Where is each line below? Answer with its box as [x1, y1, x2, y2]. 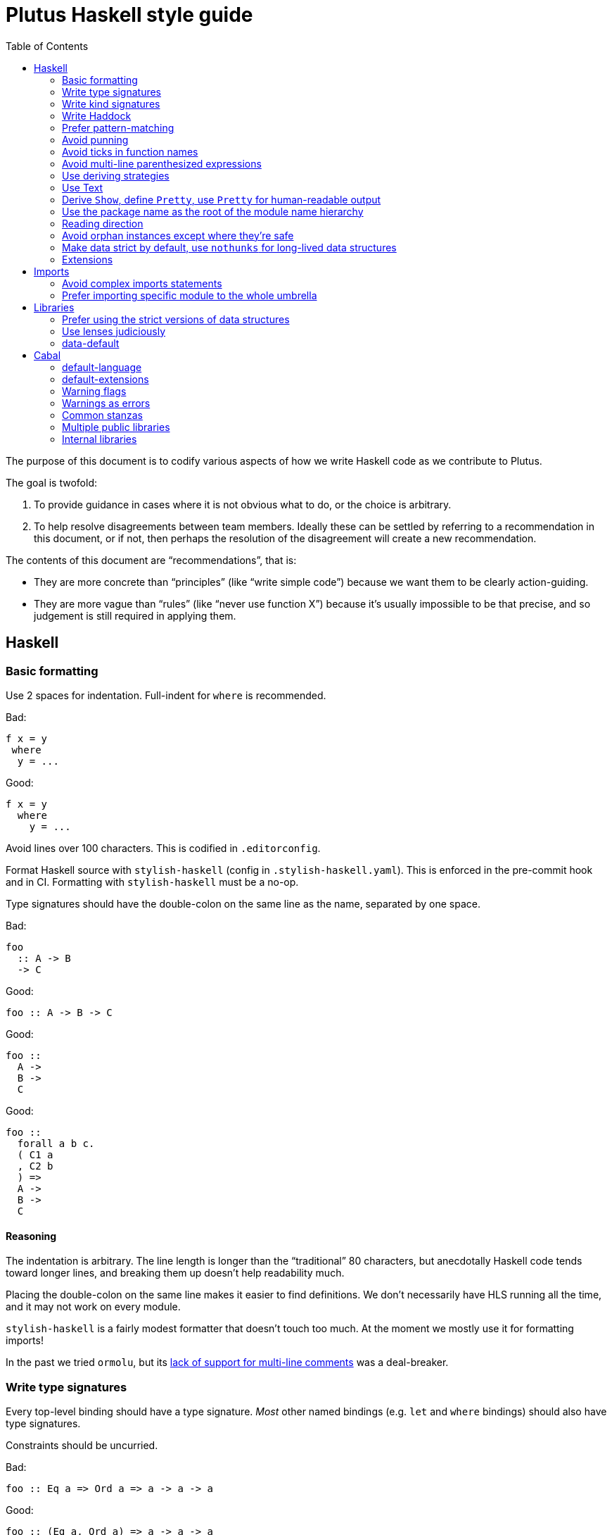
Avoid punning [62, 133, 129, 146]
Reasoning [6, 1229, 57, 1242]
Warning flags [62, 384, 127, 397]
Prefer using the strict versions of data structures [62, 313, 290, 325]
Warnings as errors [62, 396, 151, 409]
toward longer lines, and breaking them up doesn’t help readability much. [6, 1267, 345, 1279]
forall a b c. [17, 1137, 95, 1149]
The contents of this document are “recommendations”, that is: [6, 553, 297, 566]
